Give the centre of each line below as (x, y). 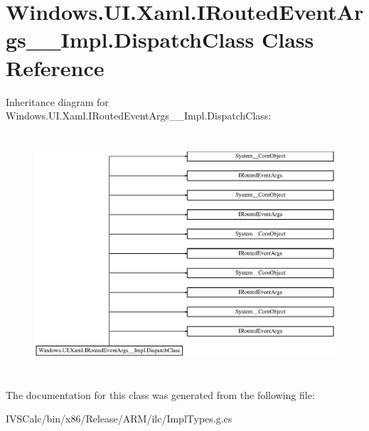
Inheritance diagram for (57, 101)
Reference (55, 67)
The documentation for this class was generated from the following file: (160, 394)
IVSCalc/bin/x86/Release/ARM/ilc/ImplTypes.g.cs (119, 419)
